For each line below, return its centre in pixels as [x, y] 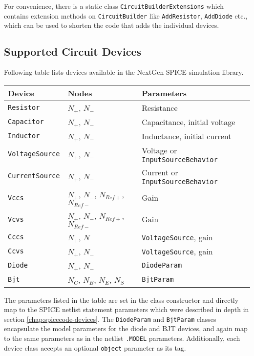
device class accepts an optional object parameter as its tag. [95, 347]
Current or [160, 172]
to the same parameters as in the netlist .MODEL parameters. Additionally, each [122, 338]
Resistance [160, 107]
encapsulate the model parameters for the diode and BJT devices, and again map [126, 328]
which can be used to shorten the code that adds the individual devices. [112, 25]
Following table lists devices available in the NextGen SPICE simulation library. [124, 72]
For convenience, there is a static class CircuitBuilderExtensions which [114, 6]
